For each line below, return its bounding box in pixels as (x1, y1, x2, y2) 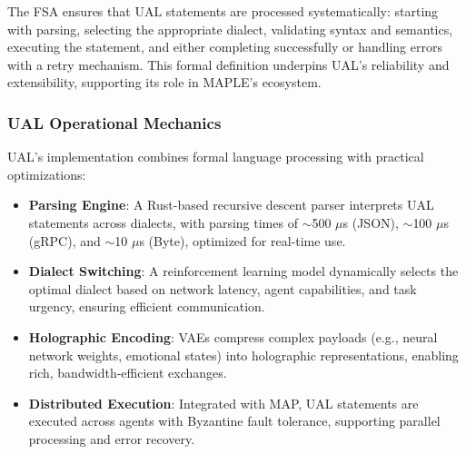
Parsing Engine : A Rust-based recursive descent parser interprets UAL (28, 195, 434, 214)
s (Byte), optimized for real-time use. (139, 231, 346, 250)
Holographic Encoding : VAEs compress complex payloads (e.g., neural (28, 327, 438, 346)
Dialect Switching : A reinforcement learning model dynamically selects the (28, 262, 459, 281)
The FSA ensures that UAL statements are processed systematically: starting (7, 2, 439, 20)
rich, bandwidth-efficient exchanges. (28, 363, 227, 382)
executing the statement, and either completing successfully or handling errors (7, 37, 442, 56)
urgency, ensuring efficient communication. (28, 297, 265, 316)
